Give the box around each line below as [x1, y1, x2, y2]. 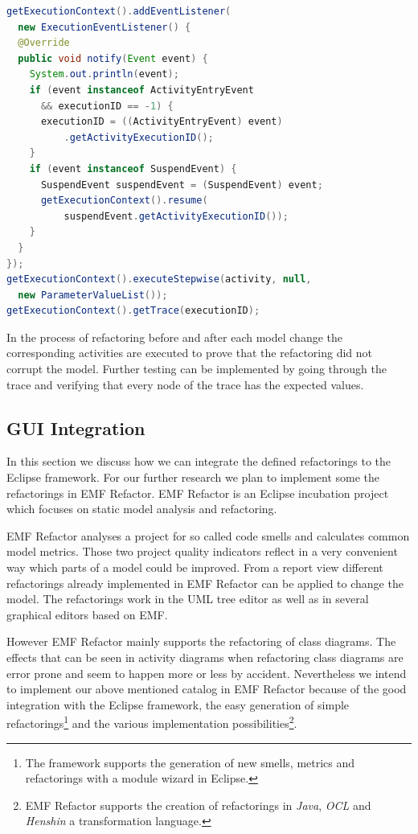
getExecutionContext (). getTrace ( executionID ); [6, 305, 260, 317]
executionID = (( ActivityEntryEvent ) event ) [40, 116, 283, 128]
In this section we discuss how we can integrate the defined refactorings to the [6, 453, 391, 470]
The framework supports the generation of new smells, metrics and [25, 754, 355, 770]
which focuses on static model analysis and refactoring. [6, 500, 277, 517]
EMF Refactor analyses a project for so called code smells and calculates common [6, 527, 410, 544]
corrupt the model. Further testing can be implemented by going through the [6, 360, 387, 377]
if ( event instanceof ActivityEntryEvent [29, 84, 254, 96]
